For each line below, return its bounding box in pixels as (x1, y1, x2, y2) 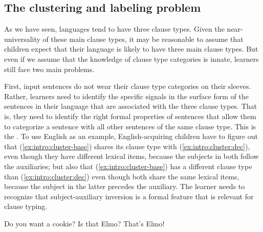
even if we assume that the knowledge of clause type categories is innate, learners (4, 53, 259, 64)
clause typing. (4, 201, 48, 212)
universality (4, 33, 40, 44)
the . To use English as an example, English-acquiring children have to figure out (4, 131, 258, 142)
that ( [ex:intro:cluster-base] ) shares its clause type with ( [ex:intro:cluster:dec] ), (4, 141, 250, 151)
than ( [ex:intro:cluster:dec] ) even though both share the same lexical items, (4, 171, 239, 181)
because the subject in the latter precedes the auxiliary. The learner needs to (4, 181, 245, 192)
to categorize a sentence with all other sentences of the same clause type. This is (4, 121, 256, 131)
